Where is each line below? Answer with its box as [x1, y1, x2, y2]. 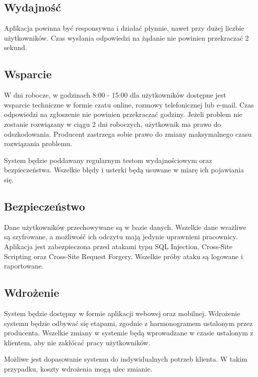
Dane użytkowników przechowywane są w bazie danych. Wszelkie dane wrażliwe [4, 221, 247, 232]
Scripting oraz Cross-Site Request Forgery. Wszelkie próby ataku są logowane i [4, 251, 243, 261]
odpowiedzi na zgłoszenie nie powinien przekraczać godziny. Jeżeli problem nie [4, 109, 243, 119]
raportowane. [4, 261, 44, 271]
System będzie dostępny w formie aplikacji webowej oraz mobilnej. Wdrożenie [4, 308, 240, 318]
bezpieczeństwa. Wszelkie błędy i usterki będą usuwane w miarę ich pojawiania [4, 164, 244, 175]
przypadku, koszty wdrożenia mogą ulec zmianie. [4, 363, 152, 374]
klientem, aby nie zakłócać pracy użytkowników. [4, 337, 150, 347]
